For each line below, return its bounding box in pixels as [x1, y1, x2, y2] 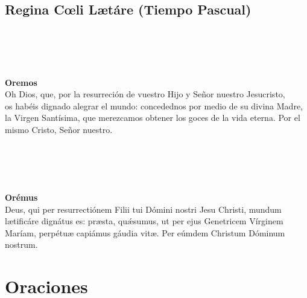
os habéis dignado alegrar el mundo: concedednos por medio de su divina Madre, [5, 99, 303, 112]
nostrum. [5, 238, 38, 251]
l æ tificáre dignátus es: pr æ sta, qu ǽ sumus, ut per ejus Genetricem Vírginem [5, 215, 283, 227]
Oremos [5, 76, 37, 88]
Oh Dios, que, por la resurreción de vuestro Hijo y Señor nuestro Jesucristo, [5, 88, 285, 100]
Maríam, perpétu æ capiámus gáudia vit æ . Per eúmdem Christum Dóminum [5, 226, 285, 239]
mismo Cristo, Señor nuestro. [5, 123, 113, 135]
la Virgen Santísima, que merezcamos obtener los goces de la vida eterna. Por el [5, 111, 300, 124]
